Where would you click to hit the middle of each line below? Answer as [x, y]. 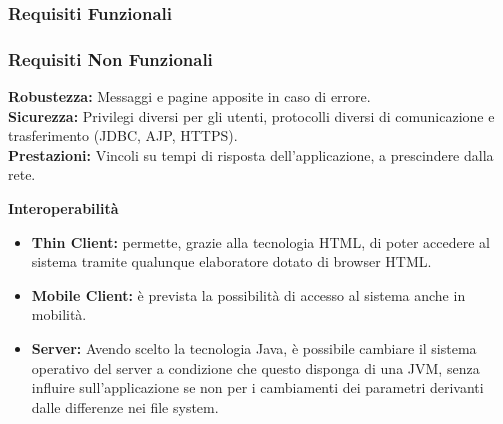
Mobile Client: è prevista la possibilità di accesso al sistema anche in [248, 294]
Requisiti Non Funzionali [110, 58]
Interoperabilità [63, 208]
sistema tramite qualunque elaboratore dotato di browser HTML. [231, 261]
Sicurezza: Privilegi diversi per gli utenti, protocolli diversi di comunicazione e [251, 115]
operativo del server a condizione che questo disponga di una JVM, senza [255, 367]
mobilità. [59, 314]
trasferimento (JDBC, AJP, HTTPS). [123, 135]
